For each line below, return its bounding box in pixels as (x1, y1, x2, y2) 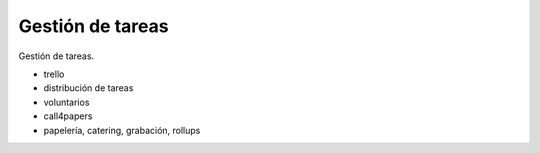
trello (43, 68, 65, 80)
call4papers (43, 110, 93, 122)
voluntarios (43, 96, 90, 108)
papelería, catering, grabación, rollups (43, 124, 201, 136)
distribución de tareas (43, 82, 134, 94)
